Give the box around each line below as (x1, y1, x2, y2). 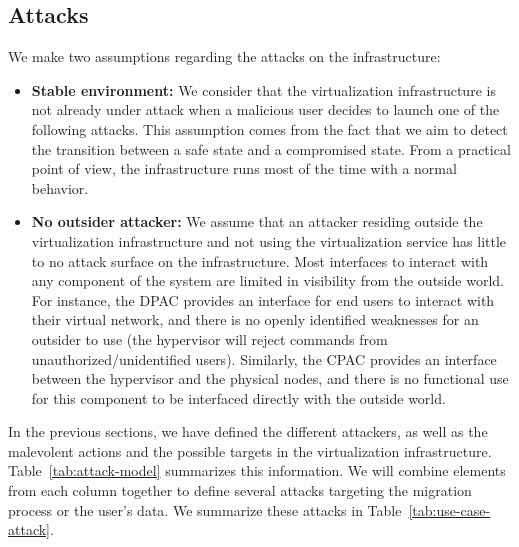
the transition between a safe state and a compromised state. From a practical (31, 138, 511, 159)
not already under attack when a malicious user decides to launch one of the (31, 99, 500, 120)
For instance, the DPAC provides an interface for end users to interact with (31, 289, 495, 310)
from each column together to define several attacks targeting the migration (8, 480, 472, 501)
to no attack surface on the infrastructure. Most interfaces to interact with (31, 250, 489, 271)
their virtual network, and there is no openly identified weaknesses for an (31, 309, 479, 330)
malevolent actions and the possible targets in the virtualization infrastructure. (8, 440, 492, 461)
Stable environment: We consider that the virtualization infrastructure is (31, 79, 496, 100)
